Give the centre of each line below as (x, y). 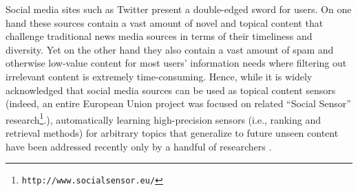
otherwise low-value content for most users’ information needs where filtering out (176, 63)
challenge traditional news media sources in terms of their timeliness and (159, 36)
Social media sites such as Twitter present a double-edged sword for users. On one (179, 9)
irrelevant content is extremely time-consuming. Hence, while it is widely (159, 76)
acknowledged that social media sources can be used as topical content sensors (171, 90)
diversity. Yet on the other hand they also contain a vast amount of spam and (170, 49)
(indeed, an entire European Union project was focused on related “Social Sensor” (178, 103)
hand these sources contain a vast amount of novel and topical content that (165, 22)
